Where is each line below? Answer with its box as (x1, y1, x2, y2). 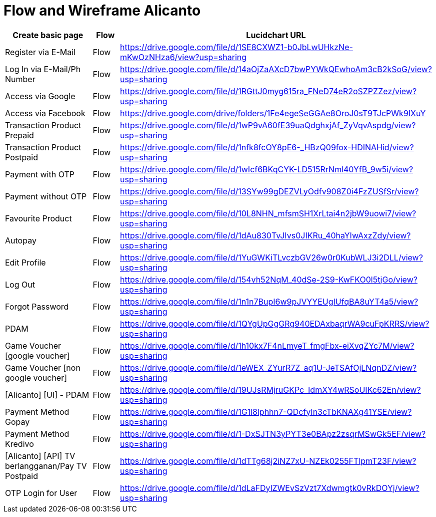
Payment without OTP (5, 191, 87, 201)
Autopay (5, 235, 36, 245)
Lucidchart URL (246, 30, 306, 40)
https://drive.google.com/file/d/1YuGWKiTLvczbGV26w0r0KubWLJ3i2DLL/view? (119, 252, 423, 263)
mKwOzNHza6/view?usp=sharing (119, 52, 247, 62)
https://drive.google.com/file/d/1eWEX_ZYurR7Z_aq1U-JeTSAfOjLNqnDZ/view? (119, 362, 417, 373)
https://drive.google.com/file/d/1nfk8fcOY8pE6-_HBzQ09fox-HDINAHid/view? (119, 142, 414, 152)
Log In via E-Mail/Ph (5, 64, 81, 74)
